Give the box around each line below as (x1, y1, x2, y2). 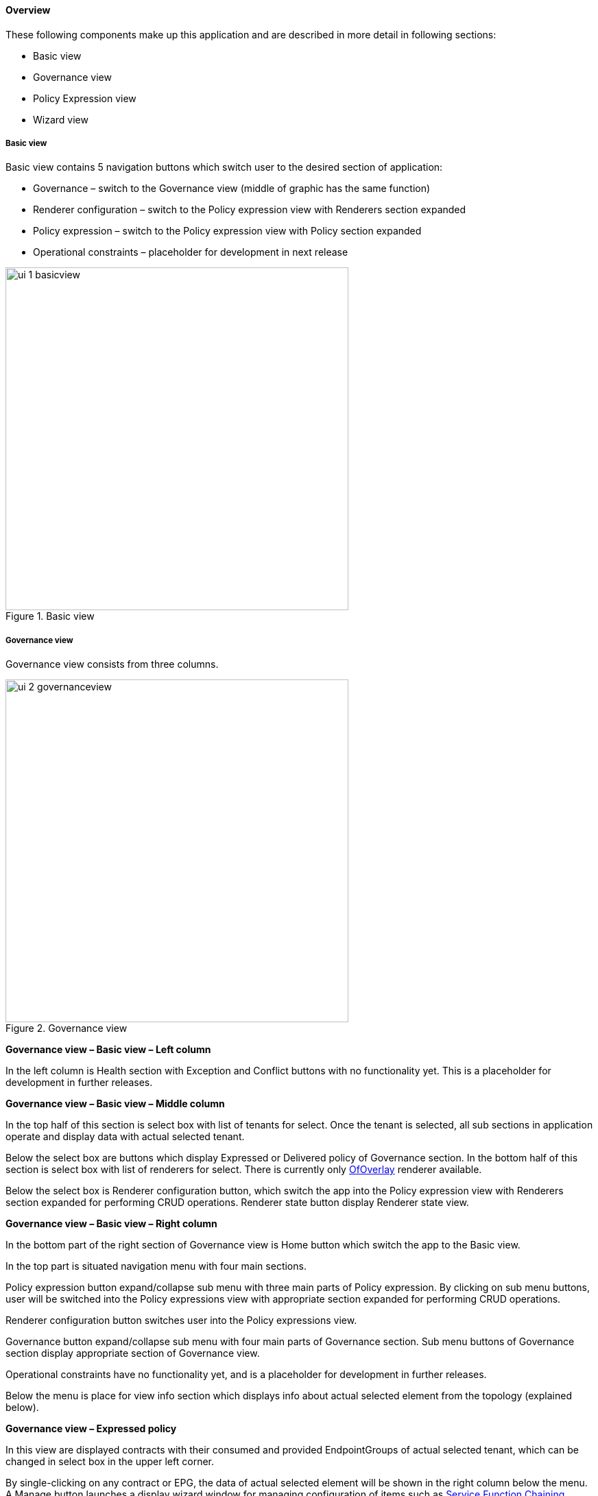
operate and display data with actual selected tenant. (5, 1131, 245, 1143)
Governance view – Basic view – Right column (5, 1218, 217, 1230)
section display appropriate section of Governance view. (5, 1347, 260, 1360)
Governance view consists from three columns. (5, 658, 219, 671)
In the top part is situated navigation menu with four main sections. (5, 1260, 307, 1272)
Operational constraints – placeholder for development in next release (33, 246, 348, 258)
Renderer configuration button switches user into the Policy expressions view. (5, 1314, 357, 1327)
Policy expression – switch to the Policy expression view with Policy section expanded (33, 225, 422, 237)
